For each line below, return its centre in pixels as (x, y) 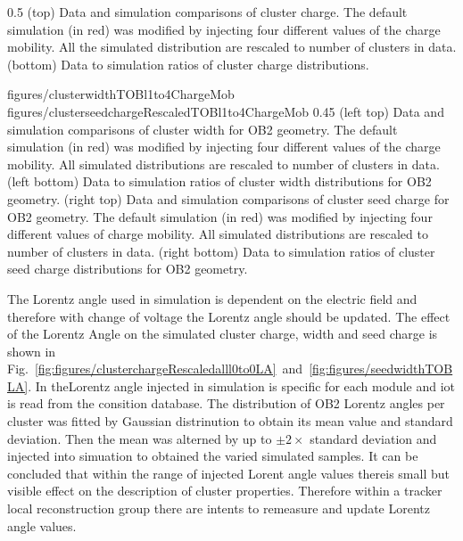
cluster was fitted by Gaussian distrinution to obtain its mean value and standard (230, 421)
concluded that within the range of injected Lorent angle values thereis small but (228, 473)
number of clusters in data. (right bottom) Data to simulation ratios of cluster (221, 251)
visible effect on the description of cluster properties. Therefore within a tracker (225, 491)
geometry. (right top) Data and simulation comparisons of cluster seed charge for (228, 198)
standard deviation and (373, 438)
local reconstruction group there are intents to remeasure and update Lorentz (219, 508)
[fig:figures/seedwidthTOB (381, 369)
